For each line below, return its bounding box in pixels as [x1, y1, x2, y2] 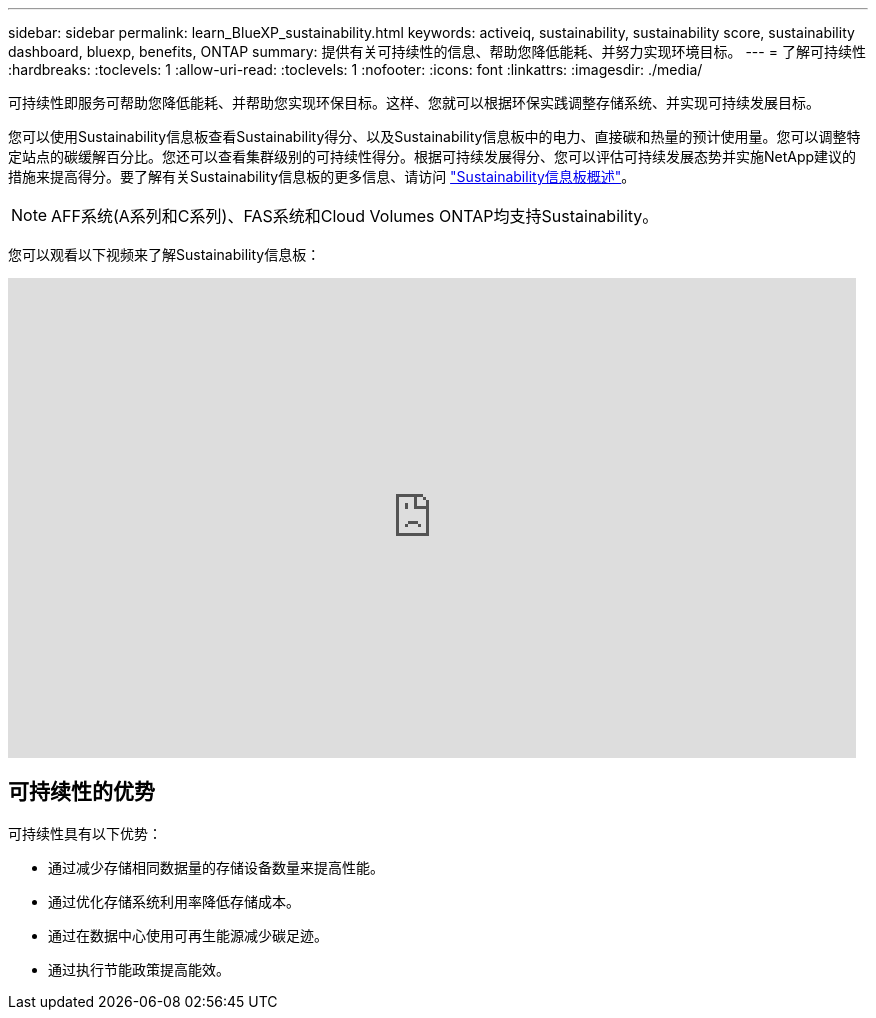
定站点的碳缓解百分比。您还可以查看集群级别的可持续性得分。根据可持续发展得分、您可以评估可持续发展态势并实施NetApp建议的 [8, 148, 857, 165]
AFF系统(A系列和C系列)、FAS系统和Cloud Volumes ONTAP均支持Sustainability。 [51, 206, 659, 226]
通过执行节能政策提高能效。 [48, 960, 230, 978]
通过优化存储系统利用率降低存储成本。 [48, 892, 300, 910]
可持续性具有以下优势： [8, 824, 162, 842]
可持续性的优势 [8, 779, 155, 805]
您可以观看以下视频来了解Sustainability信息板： [8, 246, 321, 263]
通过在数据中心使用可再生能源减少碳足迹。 [48, 926, 328, 944]
